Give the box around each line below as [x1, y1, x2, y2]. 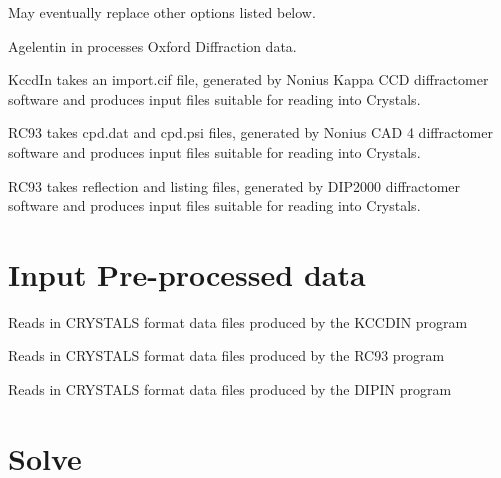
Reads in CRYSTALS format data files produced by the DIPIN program [8, 379, 452, 400]
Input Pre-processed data [8, 253, 366, 294]
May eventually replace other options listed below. [8, 2, 316, 22]
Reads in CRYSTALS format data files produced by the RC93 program [8, 345, 445, 366]
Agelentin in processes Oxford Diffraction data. [8, 35, 297, 56]
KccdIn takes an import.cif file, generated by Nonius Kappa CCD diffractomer [8, 69, 489, 90]
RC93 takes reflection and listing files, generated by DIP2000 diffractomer [8, 175, 461, 196]
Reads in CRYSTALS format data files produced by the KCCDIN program [8, 311, 468, 332]
